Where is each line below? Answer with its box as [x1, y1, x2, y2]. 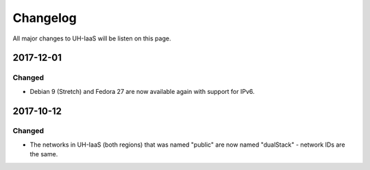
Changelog [12, 10, 77, 25]
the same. [29, 150, 58, 158]
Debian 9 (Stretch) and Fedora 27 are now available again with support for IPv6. [29, 87, 255, 95]
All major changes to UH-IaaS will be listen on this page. [12, 34, 171, 42]
